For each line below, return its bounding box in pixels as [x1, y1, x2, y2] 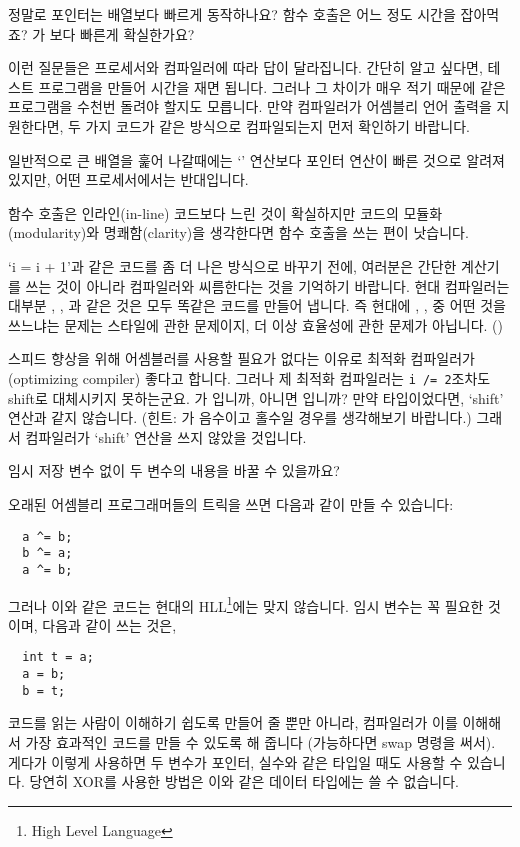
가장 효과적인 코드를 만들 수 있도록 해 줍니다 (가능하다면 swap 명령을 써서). [25, 731, 496, 752]
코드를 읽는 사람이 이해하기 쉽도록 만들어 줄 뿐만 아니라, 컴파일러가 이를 [8, 712, 458, 733]
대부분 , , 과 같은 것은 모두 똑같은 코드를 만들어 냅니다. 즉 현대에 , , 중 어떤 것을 [8, 295, 506, 316]
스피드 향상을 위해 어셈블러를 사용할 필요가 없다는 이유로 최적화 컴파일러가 [8, 348, 475, 369]
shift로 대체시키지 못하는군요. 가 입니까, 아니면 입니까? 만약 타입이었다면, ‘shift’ [8, 387, 504, 408]
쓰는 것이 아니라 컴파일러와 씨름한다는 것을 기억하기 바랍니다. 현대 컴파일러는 [25, 275, 510, 296]
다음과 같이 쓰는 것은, [42, 614, 177, 635]
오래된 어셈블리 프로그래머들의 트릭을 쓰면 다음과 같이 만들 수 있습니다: [8, 493, 454, 514]
